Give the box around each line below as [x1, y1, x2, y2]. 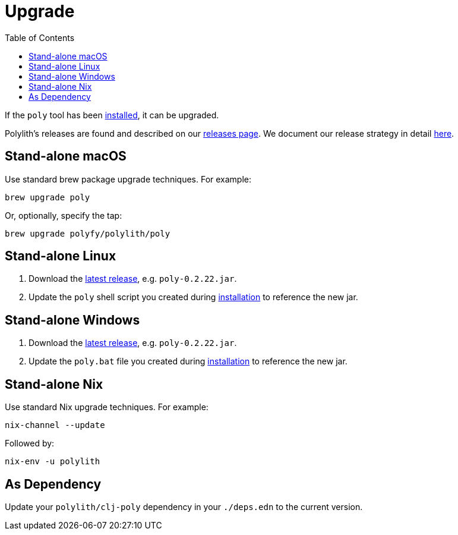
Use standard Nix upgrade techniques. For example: [5, 402, 209, 413]
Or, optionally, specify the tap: [5, 210, 122, 221]
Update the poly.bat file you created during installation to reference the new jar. [29, 356, 348, 367]
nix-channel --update [5, 420, 105, 430]
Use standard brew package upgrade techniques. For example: [5, 174, 252, 184]
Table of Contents [5, 32, 75, 43]
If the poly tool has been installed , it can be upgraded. [5, 109, 219, 120]
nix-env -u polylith [5, 457, 100, 467]
